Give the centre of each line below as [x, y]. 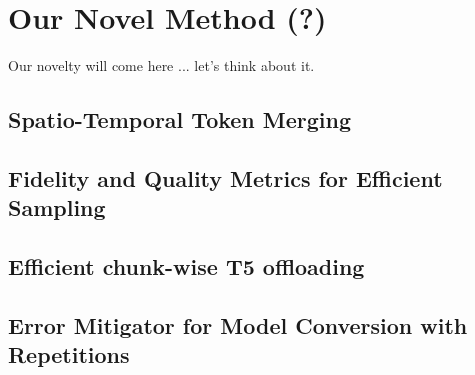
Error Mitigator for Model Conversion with [238, 324]
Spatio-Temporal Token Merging [180, 119]
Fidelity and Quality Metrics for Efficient [225, 177]
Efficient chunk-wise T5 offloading [186, 266]
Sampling [57, 207]
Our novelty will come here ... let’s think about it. [161, 65]
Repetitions [69, 354]
